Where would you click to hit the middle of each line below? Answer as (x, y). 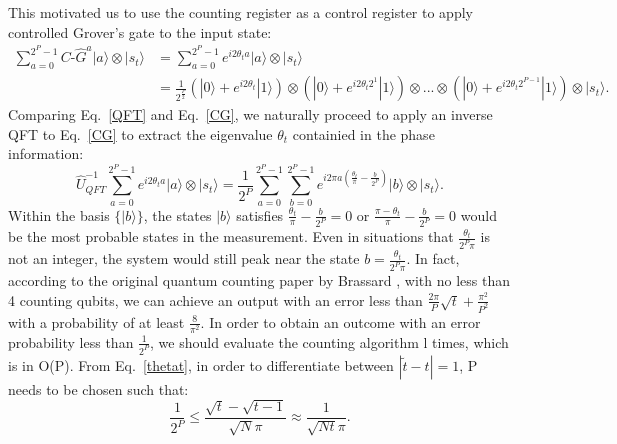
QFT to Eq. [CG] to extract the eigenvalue (140, 133)
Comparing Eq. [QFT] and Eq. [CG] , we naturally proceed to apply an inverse (250, 114)
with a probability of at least (96, 321)
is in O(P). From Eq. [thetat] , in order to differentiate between (201, 364)
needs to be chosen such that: (98, 388)
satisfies (260, 214)
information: (46, 153)
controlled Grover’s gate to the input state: (140, 31)
